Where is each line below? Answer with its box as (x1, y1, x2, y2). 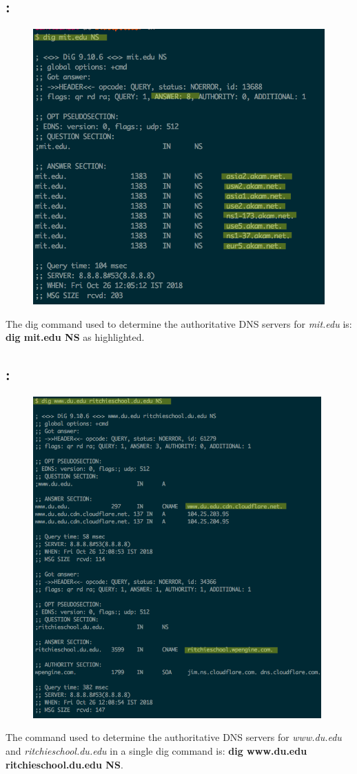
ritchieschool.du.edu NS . (6, 757, 123, 771)
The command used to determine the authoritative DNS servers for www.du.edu (6, 730, 342, 744)
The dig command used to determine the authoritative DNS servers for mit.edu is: (6, 316, 352, 331)
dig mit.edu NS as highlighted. (6, 330, 145, 344)
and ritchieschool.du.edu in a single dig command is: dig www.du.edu (6, 744, 307, 758)
